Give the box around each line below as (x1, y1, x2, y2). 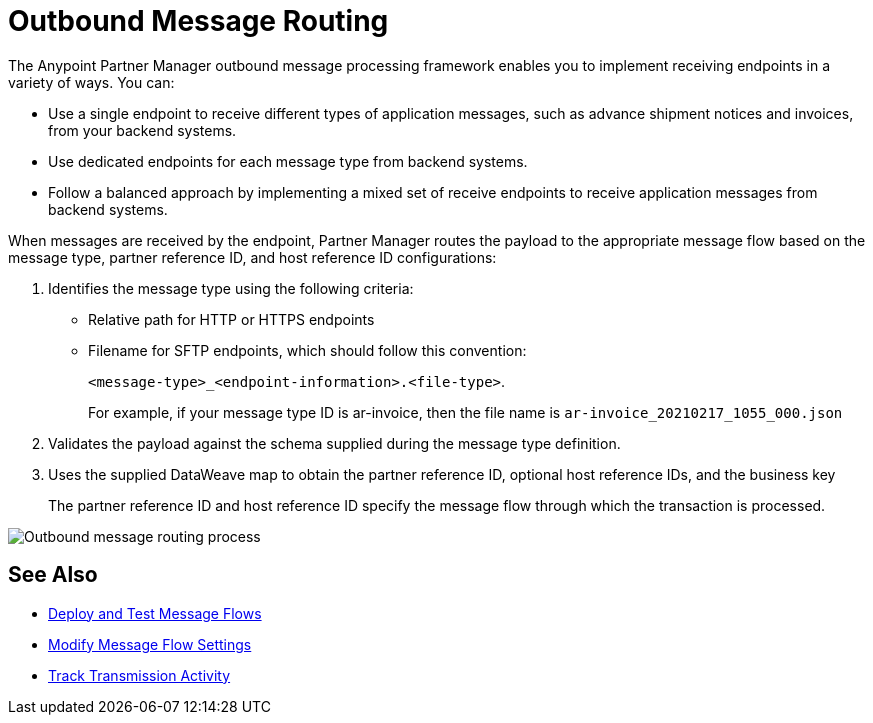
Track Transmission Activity (48, 666, 231, 684)
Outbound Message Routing (8, 4, 389, 38)
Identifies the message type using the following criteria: (48, 279, 414, 297)
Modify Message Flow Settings (48, 635, 252, 653)
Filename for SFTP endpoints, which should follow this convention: (88, 341, 527, 359)
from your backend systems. (48, 121, 237, 139)
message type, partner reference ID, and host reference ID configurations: (8, 248, 497, 266)
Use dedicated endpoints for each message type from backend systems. (48, 152, 528, 170)
